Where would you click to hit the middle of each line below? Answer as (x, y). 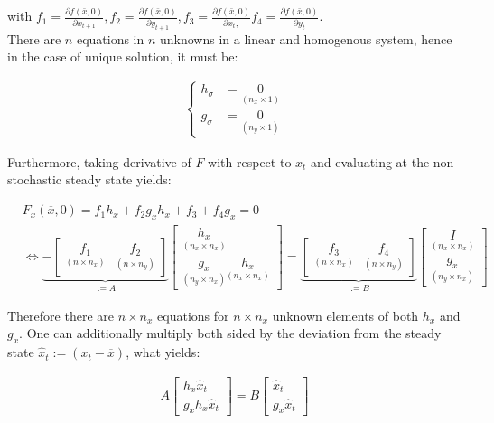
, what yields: (163, 352)
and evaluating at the (370, 161)
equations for (193, 315)
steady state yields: (118, 179)
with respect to (250, 161)
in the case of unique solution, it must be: (123, 56)
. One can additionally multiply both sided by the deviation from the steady (230, 333)
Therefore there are (61, 315)
